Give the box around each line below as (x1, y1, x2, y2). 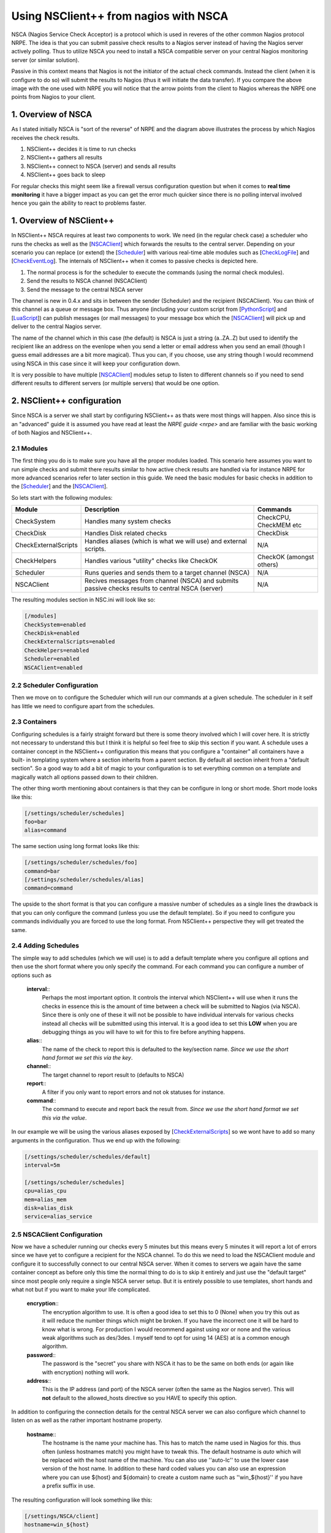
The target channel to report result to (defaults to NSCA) (42, 1071, 185, 1079)
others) (257, 560, 279, 569)
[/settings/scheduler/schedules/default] (24, 1153, 151, 1160)
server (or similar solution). (11, 56, 80, 64)
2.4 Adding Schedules (11, 941, 80, 950)
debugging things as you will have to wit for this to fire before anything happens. (42, 1028, 245, 1036)
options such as (11, 971, 52, 979)
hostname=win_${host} (24, 1521, 89, 1528)
